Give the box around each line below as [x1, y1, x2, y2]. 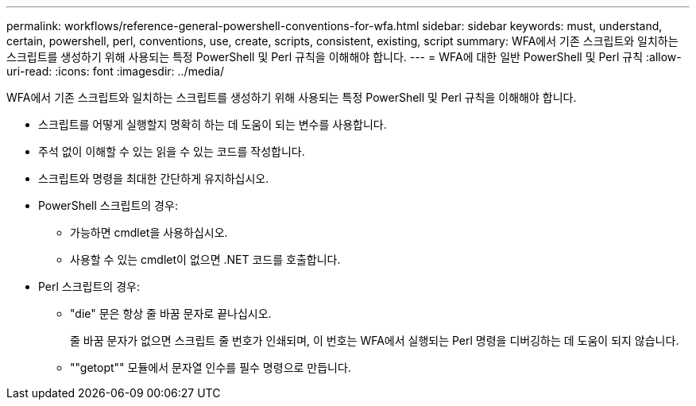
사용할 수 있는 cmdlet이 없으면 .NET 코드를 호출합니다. [70, 253, 341, 266]
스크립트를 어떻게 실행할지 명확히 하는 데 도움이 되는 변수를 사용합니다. [38, 118, 387, 131]
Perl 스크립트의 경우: [38, 280, 140, 293]
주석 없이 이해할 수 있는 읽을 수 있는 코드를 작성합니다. [38, 145, 305, 158]
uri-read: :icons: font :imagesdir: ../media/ [6, 64, 224, 78]
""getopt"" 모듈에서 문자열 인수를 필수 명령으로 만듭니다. [70, 361, 351, 374]
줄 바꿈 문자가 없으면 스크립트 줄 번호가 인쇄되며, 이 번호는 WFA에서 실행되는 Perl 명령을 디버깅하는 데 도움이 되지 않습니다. [70, 334, 679, 347]
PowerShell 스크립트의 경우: [38, 199, 178, 212]
